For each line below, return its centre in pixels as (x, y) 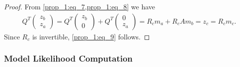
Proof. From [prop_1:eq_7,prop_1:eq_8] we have (80, 6)
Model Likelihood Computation (68, 58)
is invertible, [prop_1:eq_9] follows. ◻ (91, 36)
